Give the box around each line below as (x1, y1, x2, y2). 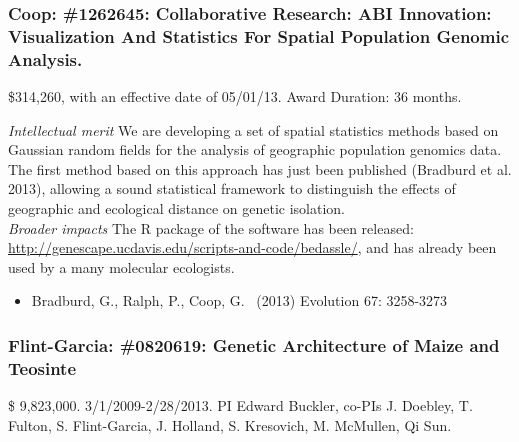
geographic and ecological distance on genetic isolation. (8, 198, 345, 219)
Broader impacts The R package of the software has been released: (8, 217, 414, 238)
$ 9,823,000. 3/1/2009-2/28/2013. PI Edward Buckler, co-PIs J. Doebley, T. (8, 395, 473, 416)
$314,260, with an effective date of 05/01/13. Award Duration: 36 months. (8, 86, 462, 107)
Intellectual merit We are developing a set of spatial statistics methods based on (8, 119, 499, 140)
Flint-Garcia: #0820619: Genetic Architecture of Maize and (8, 332, 500, 357)
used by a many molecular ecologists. (8, 256, 235, 277)
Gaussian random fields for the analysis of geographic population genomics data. (8, 139, 502, 160)
